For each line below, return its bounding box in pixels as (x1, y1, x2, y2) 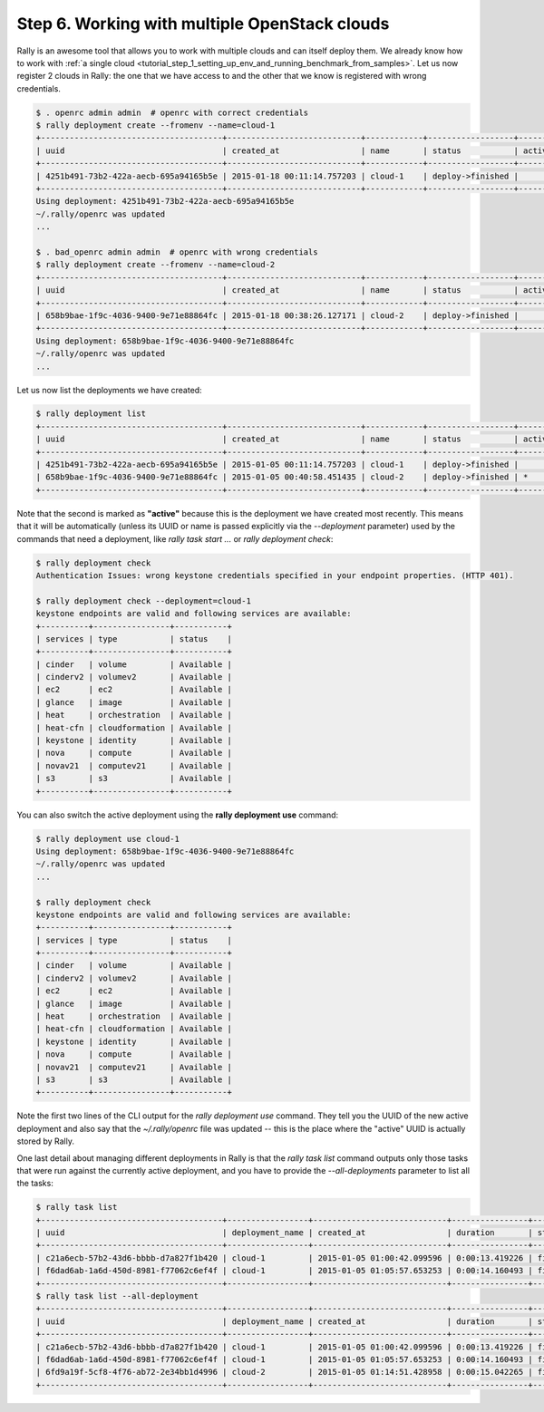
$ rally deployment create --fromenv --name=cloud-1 (35, 121, 276, 131)
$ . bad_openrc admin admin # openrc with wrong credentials (35, 247, 318, 257)
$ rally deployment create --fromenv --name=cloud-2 (35, 259, 276, 270)
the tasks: (16, 1178, 53, 1189)
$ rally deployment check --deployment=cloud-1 (35, 595, 251, 606)
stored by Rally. (16, 1136, 74, 1146)
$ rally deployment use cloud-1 (35, 834, 180, 844)
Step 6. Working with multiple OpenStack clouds (16, 14, 390, 34)
